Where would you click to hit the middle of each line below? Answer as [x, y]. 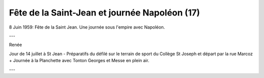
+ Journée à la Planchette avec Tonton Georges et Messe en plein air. [79, 61]
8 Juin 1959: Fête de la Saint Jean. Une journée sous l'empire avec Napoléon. [87, 27]
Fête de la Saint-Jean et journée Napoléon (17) [105, 13]
